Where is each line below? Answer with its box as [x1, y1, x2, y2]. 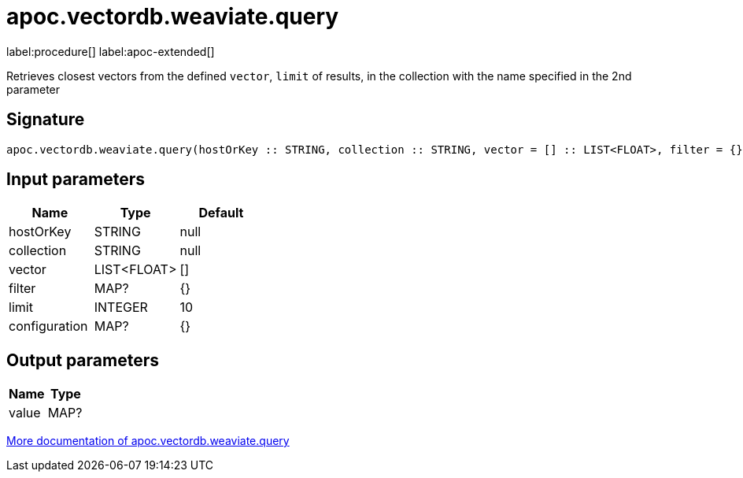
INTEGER [94, 299, 148, 316]
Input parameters [6, 169, 146, 190]
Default [198, 205, 244, 221]
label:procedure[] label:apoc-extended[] [6, 44, 215, 58]
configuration [9, 318, 88, 335]
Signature [6, 109, 85, 130]
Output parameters [6, 350, 159, 370]
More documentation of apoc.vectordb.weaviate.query [6, 434, 290, 448]
